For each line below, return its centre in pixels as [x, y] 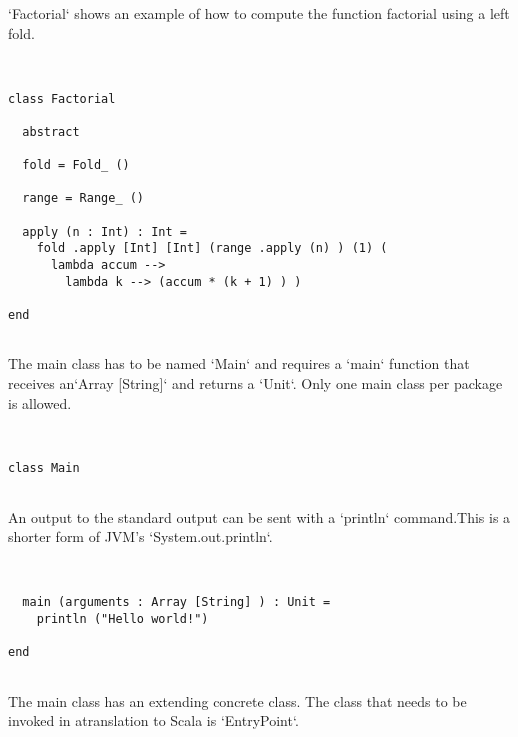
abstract [51, 131]
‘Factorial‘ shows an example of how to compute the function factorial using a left [259, 13]
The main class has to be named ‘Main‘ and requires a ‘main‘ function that [239, 363]
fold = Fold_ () [76, 165]
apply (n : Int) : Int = [104, 231]
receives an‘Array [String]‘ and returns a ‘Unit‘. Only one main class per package [255, 382]
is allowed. [40, 402]
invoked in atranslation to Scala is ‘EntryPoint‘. [153, 720]
